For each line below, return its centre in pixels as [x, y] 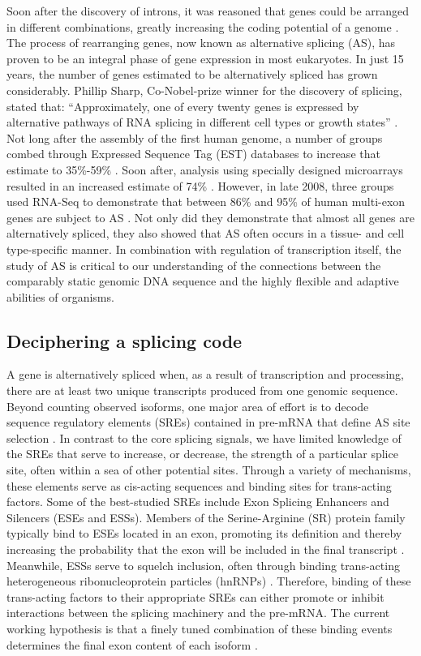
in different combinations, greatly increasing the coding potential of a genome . [203, 26]
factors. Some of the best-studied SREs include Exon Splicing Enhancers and [198, 502]
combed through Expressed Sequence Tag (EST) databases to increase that [193, 154]
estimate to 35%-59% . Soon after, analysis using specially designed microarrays [205, 169]
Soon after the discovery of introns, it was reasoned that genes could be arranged [208, 11]
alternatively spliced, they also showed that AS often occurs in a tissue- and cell [206, 233]
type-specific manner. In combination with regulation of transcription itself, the [204, 249]
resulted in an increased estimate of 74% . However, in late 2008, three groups [200, 185]
